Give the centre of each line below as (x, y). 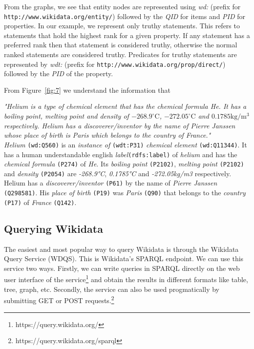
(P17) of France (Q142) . (40, 202)
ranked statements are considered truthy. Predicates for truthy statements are (120, 54)
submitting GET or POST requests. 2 (59, 299)
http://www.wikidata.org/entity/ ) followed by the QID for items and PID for (125, 16)
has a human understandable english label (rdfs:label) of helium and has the (121, 154)
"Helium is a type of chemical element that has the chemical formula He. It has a (125, 106)
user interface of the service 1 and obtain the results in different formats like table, (126, 279)
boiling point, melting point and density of (66, 116)
